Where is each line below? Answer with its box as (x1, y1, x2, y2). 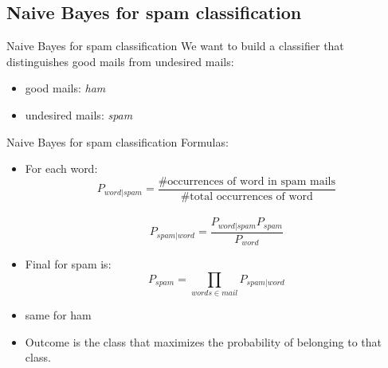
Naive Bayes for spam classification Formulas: (6, 133, 229, 150)
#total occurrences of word (180, 190, 313, 202)
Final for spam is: (25, 256, 112, 272)
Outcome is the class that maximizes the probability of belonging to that (25, 333, 382, 350)
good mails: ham (25, 80, 106, 96)
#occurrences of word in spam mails (158, 175, 335, 187)
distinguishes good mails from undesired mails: (6, 53, 234, 69)
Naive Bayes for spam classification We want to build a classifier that (6, 37, 344, 54)
